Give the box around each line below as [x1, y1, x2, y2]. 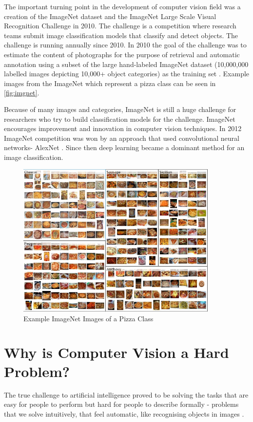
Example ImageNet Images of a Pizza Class [23, 313, 154, 323]
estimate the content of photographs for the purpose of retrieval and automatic [4, 49, 240, 59]
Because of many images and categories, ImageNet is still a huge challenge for [4, 104, 236, 114]
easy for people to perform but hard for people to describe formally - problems [4, 399, 239, 409]
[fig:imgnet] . [4, 88, 39, 98]
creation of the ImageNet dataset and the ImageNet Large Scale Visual [4, 11, 216, 21]
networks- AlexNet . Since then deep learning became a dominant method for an [4, 142, 245, 153]
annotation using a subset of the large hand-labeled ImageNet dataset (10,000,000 [4, 59, 249, 69]
